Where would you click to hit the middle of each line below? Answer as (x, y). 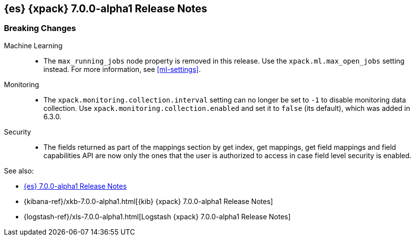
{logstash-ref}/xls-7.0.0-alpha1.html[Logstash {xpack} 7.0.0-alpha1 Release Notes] (157, 216)
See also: (19, 171)
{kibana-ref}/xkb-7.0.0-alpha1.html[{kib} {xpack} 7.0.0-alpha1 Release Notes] (149, 201)
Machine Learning (33, 45)
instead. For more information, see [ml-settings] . (122, 69)
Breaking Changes (40, 28)
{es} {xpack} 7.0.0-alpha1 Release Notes (106, 9)
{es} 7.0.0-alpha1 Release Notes (75, 186)
